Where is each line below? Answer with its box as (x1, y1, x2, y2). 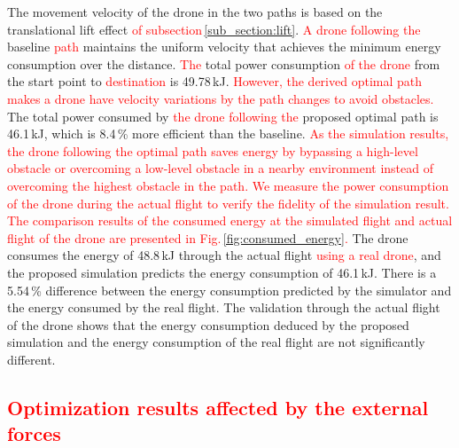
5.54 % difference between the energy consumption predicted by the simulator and (7, 280, 452, 299)
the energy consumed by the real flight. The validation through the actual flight (7, 298, 440, 317)
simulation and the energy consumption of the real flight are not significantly (7, 333, 425, 351)
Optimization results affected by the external (7, 393, 429, 420)
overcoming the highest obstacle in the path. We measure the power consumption (7, 176, 449, 194)
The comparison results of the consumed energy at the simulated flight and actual (7, 211, 453, 230)
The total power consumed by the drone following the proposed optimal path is (7, 106, 439, 125)
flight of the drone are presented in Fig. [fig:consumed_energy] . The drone (7, 228, 408, 247)
